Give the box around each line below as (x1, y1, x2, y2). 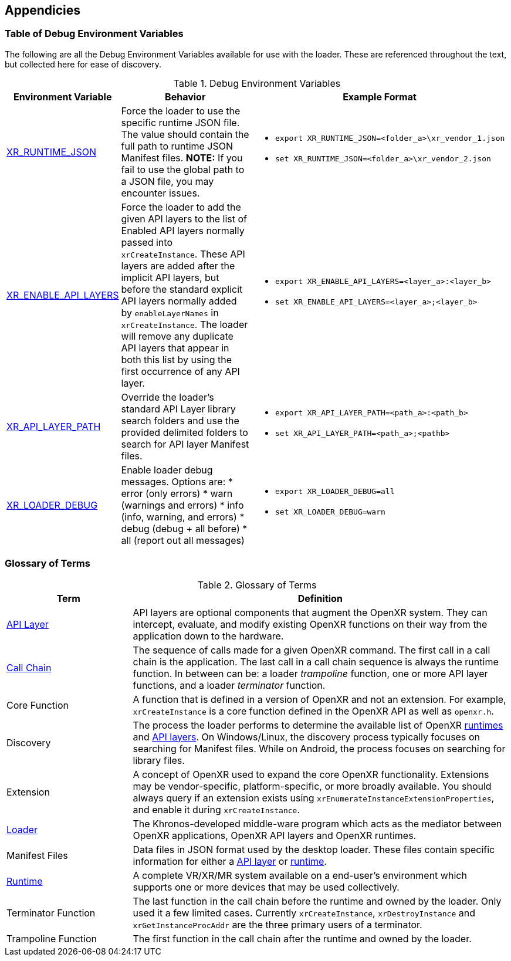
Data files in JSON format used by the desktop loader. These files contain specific (133, 843, 495, 855)
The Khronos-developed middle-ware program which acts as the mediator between (133, 817, 502, 830)
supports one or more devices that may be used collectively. (133, 881, 400, 893)
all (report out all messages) (121, 534, 245, 546)
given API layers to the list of (121, 212, 247, 225)
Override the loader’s (121, 391, 214, 403)
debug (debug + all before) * (121, 522, 248, 534)
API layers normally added (121, 295, 237, 307)
